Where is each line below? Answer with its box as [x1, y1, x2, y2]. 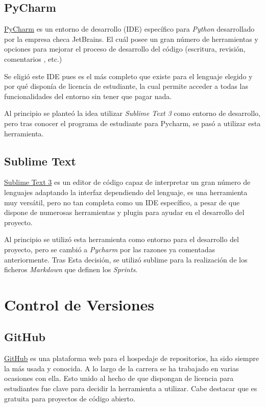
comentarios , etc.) [4, 53, 62, 64]
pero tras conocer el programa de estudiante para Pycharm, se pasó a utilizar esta [4, 117, 261, 128]
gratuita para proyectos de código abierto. [4, 393, 135, 403]
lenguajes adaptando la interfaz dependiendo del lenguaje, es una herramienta [4, 186, 248, 197]
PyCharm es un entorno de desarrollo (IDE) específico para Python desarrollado [4, 23, 255, 34]
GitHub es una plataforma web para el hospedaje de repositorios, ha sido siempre [4, 353, 259, 364]
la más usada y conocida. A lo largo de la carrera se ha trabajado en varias [4, 363, 239, 373]
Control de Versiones [4, 294, 155, 315]
